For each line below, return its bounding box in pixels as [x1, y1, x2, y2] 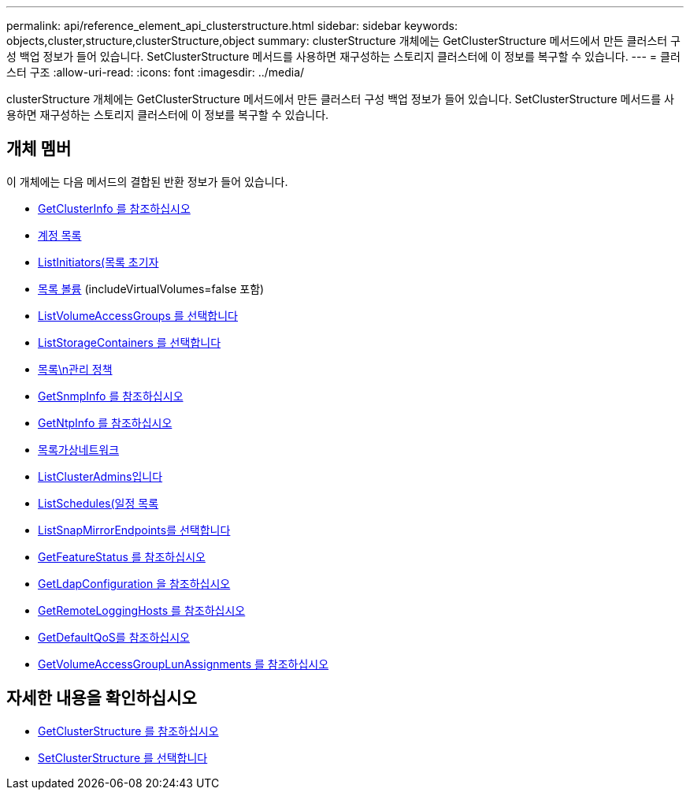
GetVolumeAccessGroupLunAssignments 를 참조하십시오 [38, 657, 329, 671]
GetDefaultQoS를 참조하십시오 [38, 630, 190, 644]
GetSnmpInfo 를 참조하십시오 [38, 389, 184, 403]
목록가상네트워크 [38, 442, 120, 456]
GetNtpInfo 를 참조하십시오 [38, 415, 172, 430]
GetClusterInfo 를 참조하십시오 [38, 201, 191, 215]
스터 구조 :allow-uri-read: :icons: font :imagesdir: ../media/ [6, 65, 305, 79]
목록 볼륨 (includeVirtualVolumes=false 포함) [38, 281, 265, 296]
